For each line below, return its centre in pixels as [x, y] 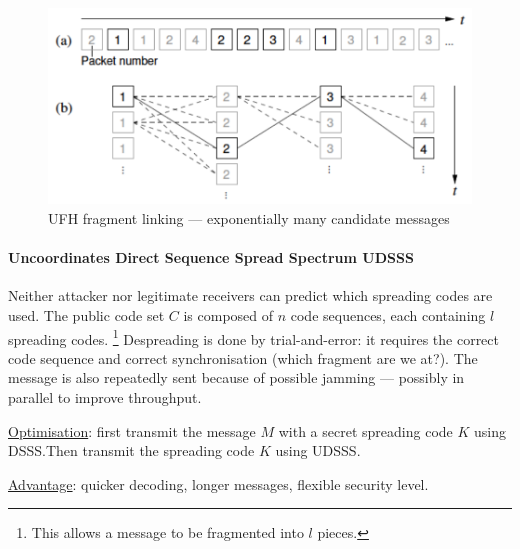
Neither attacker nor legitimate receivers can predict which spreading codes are [250, 295]
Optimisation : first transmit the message [132, 430]
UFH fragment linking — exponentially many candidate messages [249, 218]
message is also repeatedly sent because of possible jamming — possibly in [236, 377]
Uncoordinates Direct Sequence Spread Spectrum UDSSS [211, 257]
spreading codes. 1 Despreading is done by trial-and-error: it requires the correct [253, 337]
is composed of [228, 314]
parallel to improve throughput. [105, 397]
